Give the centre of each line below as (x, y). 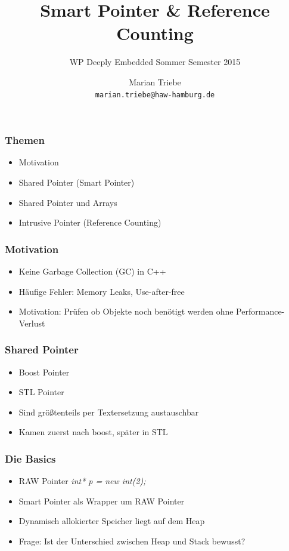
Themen (25, 140)
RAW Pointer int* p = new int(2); (82, 481)
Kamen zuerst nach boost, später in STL (93, 432)
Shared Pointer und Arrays (68, 202)
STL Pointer (41, 392)
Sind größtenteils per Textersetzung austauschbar (109, 412)
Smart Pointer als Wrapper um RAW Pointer (102, 501)
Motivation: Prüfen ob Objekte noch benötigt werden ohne (126, 311)
